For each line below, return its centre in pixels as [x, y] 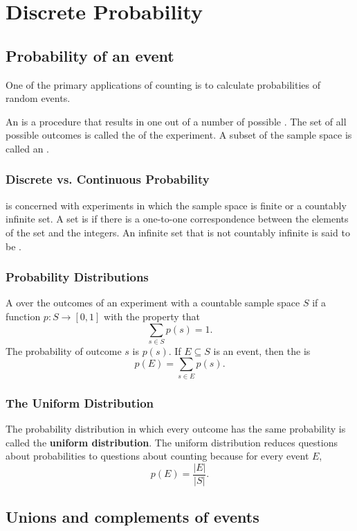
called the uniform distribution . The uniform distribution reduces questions [172, 442]
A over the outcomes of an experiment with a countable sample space [153, 303]
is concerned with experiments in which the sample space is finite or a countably [176, 205]
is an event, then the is [262, 350]
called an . [27, 148]
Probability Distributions [77, 277]
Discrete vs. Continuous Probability [108, 179]
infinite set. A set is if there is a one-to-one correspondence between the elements [177, 219]
